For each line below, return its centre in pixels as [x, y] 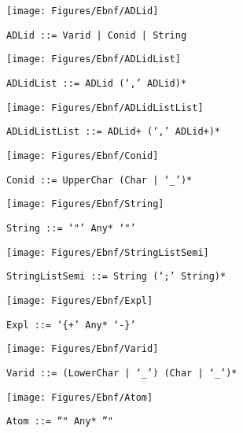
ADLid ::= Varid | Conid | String [97, 35]
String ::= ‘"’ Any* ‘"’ [71, 228]
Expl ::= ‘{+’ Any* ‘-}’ [71, 325]
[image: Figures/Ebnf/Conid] [83, 155]
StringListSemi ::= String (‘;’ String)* [116, 277]
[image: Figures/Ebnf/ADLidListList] [105, 107]
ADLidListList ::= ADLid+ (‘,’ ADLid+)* [114, 132]
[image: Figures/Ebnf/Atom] [80, 397]
